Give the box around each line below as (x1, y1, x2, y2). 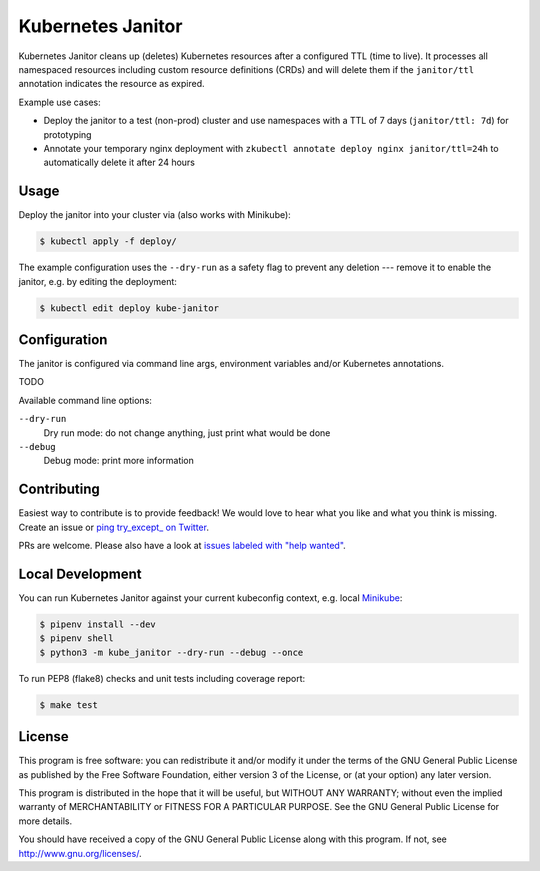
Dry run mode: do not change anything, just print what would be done (43, 426, 331, 439)
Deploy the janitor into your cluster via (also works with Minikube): (18, 209, 292, 221)
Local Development (18, 565, 142, 582)
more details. (18, 815, 73, 827)
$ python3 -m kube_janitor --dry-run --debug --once (39, 646, 304, 658)
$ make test (39, 699, 99, 710)
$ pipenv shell (39, 633, 114, 644)
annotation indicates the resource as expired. (18, 78, 205, 90)
